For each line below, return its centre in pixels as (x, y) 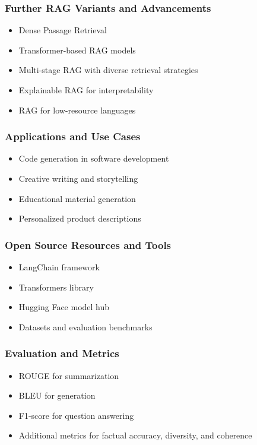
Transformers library (56, 287)
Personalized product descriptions (80, 218)
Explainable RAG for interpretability (86, 90)
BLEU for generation (57, 395)
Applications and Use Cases (73, 136)
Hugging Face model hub (64, 307)
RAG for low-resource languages (77, 110)
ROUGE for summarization (69, 375)
